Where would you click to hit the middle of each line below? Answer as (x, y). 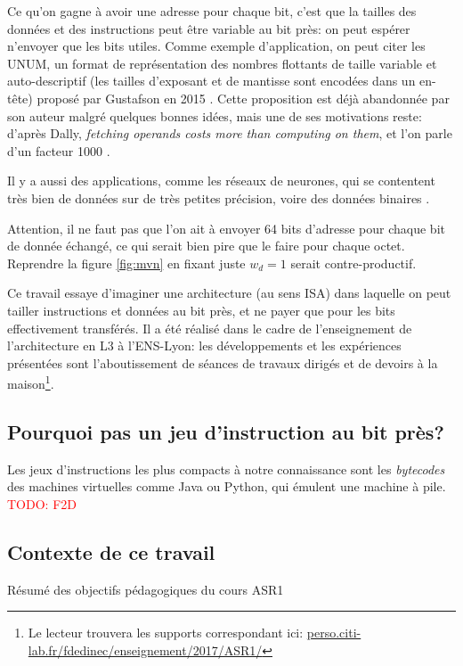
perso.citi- (334, 633)
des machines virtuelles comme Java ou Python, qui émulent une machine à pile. (227, 486)
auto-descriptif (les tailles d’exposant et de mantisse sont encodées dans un (211, 81)
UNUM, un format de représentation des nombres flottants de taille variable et (222, 63)
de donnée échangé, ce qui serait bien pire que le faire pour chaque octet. (206, 246)
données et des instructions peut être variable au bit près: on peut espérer (209, 28)
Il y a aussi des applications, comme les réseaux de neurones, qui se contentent (221, 181)
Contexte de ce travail (111, 551)
